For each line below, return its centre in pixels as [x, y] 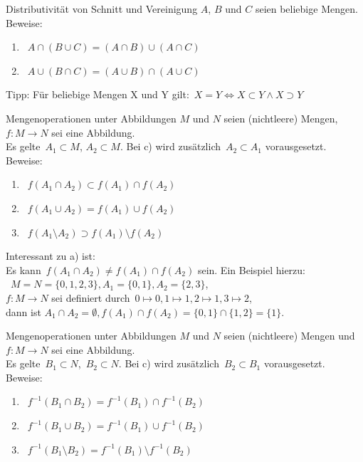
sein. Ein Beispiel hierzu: [251, 269]
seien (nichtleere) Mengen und [289, 336]
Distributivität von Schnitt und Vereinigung [102, 9]
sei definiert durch [91, 297]
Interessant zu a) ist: [51, 256]
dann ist [23, 311]
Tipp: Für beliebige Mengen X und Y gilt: [98, 94]
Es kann [23, 269]
